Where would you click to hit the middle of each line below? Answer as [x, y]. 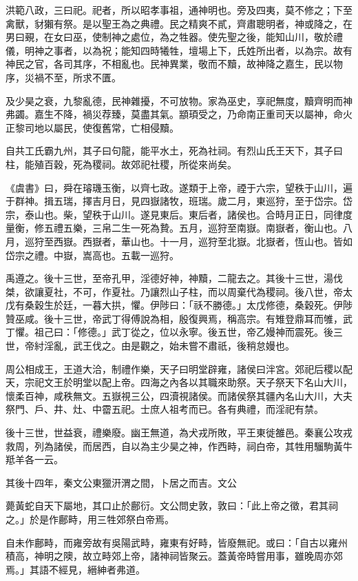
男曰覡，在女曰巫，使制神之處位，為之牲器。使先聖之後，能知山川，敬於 [169, 37]
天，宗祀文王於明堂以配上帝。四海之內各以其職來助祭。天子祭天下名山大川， [179, 382]
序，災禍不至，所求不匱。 [63, 77]
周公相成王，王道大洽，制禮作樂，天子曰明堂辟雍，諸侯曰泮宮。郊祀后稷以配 [179, 368]
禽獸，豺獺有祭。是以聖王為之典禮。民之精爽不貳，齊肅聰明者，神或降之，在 [179, 23]
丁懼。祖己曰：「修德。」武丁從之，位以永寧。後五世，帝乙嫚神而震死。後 [169, 332]
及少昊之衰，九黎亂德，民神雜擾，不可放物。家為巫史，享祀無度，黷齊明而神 [179, 100]
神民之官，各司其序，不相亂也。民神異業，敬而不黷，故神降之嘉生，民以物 [174, 64]
